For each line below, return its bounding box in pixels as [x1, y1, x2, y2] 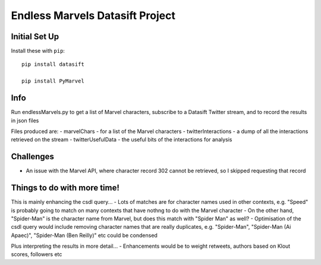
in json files [11, 116, 39, 124]
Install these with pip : [11, 48, 65, 55]
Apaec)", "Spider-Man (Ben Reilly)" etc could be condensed [11, 232, 158, 239]
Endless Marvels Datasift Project [11, 9, 175, 22]
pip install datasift [21, 61, 84, 68]
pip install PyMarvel [21, 78, 84, 84]
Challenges [11, 152, 55, 162]
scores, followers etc [11, 251, 62, 258]
